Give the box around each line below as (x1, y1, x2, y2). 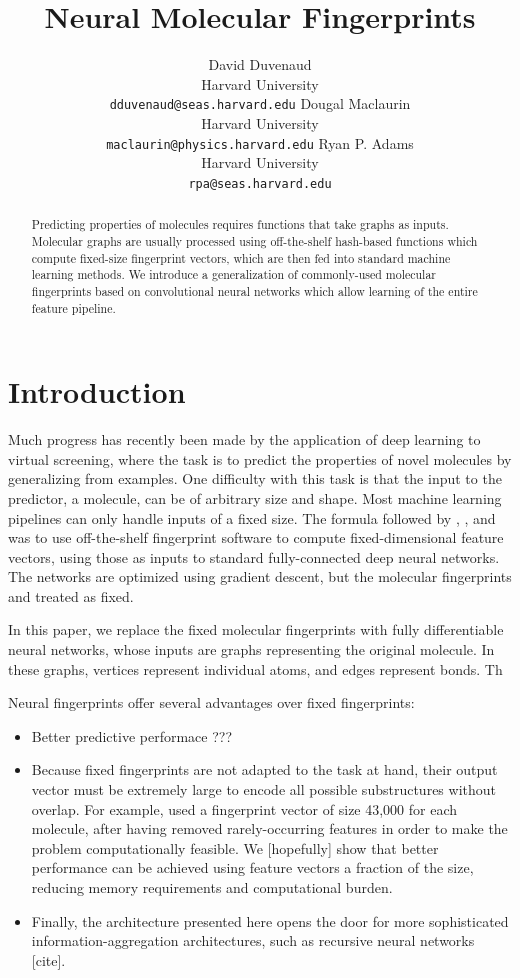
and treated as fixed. (8, 585, 134, 606)
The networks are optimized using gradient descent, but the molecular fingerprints (8, 566, 512, 587)
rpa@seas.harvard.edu (188, 176, 332, 191)
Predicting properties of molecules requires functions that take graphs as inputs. (31, 216, 449, 233)
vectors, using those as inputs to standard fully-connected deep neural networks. (8, 546, 500, 567)
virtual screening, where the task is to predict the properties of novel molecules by (8, 448, 512, 469)
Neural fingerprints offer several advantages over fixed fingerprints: (8, 692, 415, 713)
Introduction (8, 371, 186, 412)
